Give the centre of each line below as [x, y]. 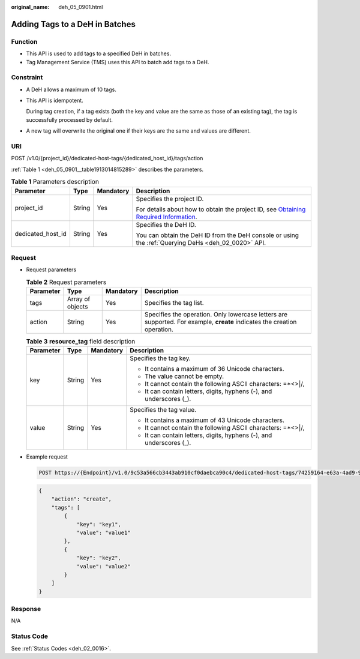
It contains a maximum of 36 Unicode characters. [214, 369]
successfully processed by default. [70, 119]
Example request [47, 457]
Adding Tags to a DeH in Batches [73, 24]
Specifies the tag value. [163, 410]
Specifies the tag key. [160, 358]
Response [26, 609]
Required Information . [166, 217]
